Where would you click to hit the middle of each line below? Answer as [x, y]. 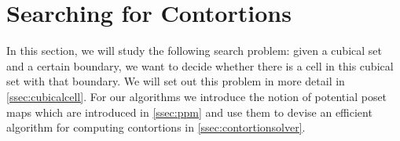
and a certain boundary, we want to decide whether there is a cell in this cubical [200, 65]
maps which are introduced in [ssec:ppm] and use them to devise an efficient [189, 112]
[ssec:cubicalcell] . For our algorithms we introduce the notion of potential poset [197, 96]
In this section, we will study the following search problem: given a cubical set [194, 51]
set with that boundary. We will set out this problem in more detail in [176, 81]
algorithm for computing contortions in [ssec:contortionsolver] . [156, 127]
